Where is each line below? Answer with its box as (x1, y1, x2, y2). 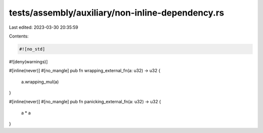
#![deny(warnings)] (9, 58, 48, 64)
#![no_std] (19, 46, 45, 52)
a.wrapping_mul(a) (21, 78, 59, 85)
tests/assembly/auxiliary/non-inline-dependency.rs (9, 7, 224, 18)
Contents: (9, 33, 29, 39)
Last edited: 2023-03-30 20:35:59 (9, 24, 78, 30)
